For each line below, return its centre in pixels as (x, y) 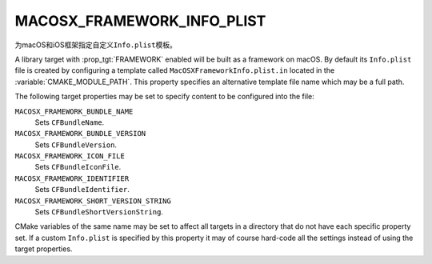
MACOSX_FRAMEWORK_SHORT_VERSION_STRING (93, 201)
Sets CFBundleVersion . (76, 145)
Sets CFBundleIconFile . (78, 167)
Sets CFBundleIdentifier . (82, 190)
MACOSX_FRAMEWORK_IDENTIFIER (72, 178)
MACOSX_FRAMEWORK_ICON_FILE (70, 156)
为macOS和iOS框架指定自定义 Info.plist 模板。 (96, 45)
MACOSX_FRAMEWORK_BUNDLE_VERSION (80, 134)
